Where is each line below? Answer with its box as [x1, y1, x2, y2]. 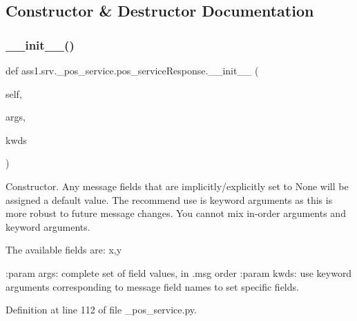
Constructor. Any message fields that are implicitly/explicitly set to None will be [6, 178, 349, 193]
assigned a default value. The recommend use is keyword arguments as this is [6, 192, 333, 207]
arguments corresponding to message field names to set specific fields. [6, 279, 299, 293]
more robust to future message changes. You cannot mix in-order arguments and [6, 206, 346, 220]
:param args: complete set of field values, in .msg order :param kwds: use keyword [6, 265, 352, 280]
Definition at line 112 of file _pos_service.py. [6, 302, 197, 317]
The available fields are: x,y [6, 242, 122, 257]
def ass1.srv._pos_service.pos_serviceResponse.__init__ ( [6, 63, 259, 77]
